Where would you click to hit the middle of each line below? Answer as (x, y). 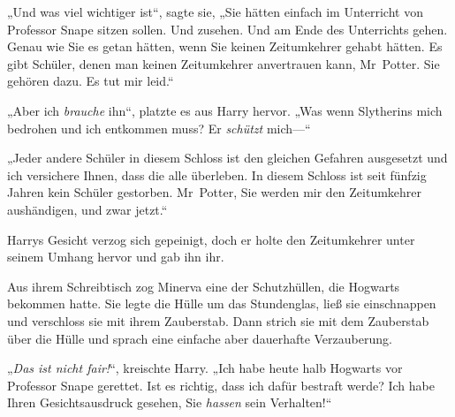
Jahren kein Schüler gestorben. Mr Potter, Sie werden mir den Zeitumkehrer (215, 192)
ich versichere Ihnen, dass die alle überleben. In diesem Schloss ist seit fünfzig (217, 174)
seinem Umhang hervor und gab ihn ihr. (116, 257)
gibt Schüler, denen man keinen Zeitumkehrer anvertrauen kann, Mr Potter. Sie (224, 63)
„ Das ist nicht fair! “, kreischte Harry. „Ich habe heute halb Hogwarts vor (205, 368)
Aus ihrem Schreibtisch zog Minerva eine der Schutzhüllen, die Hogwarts (204, 286)
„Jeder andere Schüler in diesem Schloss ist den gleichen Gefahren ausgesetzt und (227, 158)
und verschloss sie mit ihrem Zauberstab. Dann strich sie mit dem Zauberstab (218, 320)
